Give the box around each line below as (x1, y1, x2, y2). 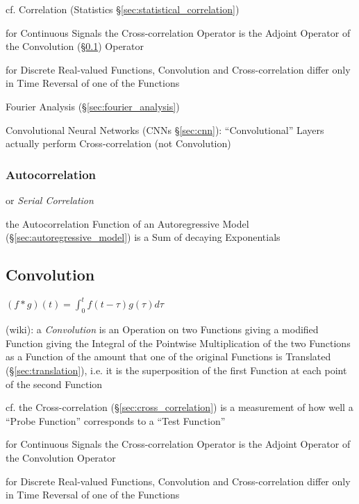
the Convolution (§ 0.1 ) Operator (6, 39, 144, 53)
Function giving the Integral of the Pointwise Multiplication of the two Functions (6, 335, 351, 350)
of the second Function (6, 376, 103, 391)
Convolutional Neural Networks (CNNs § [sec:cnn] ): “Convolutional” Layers (6, 122, 324, 137)
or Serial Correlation (6, 192, 94, 207)
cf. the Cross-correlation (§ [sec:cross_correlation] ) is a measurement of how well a (6, 400, 353, 414)
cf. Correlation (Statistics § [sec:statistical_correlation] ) (6, 2, 240, 16)
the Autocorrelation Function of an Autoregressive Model (6, 216, 249, 230)
